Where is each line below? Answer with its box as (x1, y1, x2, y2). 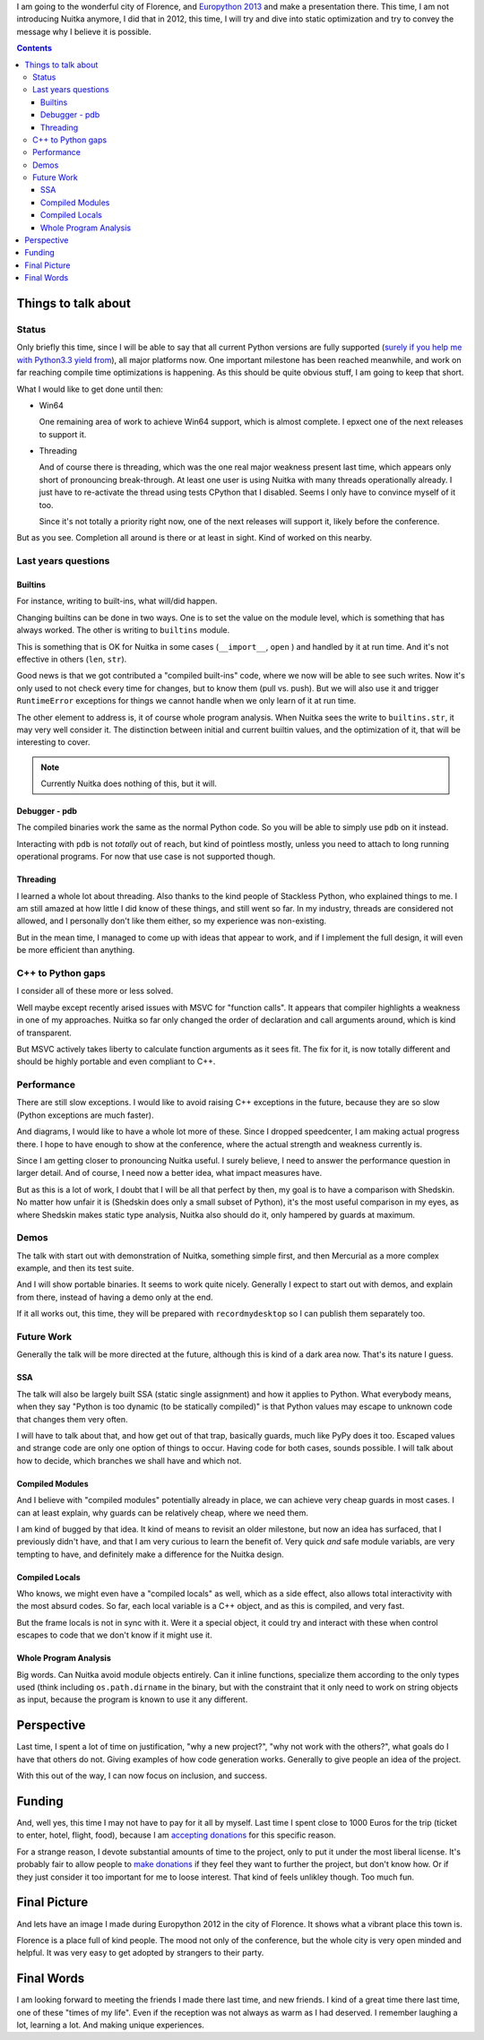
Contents (16, 43, 53, 54)
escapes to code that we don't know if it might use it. (16, 1629, 212, 1640)
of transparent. (16, 1027, 72, 1038)
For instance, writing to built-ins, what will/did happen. (16, 596, 218, 607)
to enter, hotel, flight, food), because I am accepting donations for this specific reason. (16, 1829, 336, 1841)
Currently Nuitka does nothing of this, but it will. (40, 778, 217, 789)
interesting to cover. (16, 737, 91, 748)
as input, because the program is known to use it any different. (16, 1694, 248, 1705)
